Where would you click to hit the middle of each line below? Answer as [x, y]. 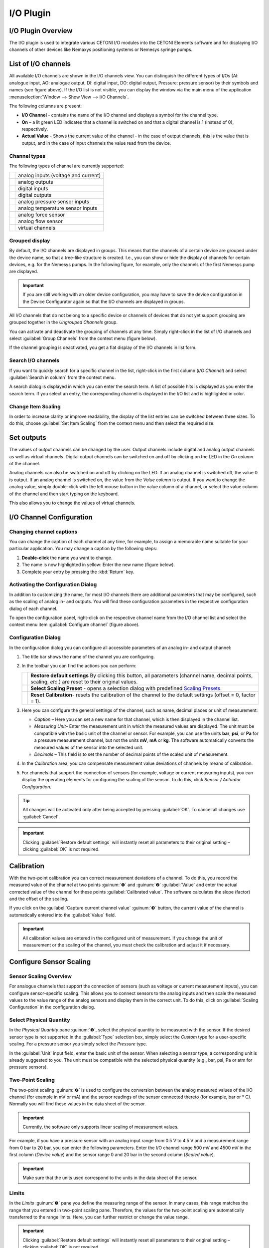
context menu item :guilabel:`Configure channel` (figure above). [74, 624]
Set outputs [28, 438]
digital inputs [33, 189]
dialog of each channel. [33, 609]
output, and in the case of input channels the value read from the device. [96, 143]
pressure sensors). [29, 1067]
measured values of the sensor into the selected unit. [89, 747]
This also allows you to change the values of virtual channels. [72, 503]
